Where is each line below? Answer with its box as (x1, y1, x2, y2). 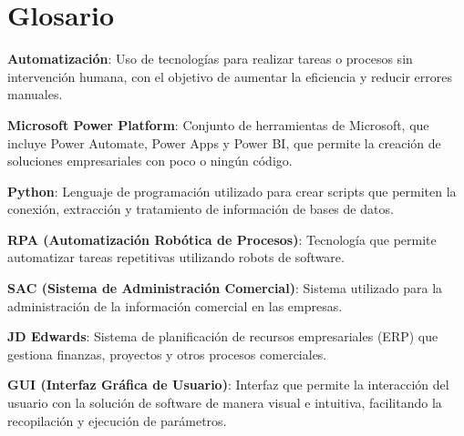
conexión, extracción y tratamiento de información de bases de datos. (7, 199, 394, 218)
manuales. (7, 85, 63, 104)
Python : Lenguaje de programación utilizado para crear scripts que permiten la (7, 181, 457, 200)
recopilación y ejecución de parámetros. (7, 411, 227, 430)
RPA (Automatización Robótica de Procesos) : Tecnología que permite (7, 229, 437, 248)
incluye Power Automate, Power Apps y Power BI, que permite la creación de (7, 133, 441, 152)
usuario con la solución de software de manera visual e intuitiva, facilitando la (7, 393, 442, 412)
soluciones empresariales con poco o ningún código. (7, 151, 293, 170)
